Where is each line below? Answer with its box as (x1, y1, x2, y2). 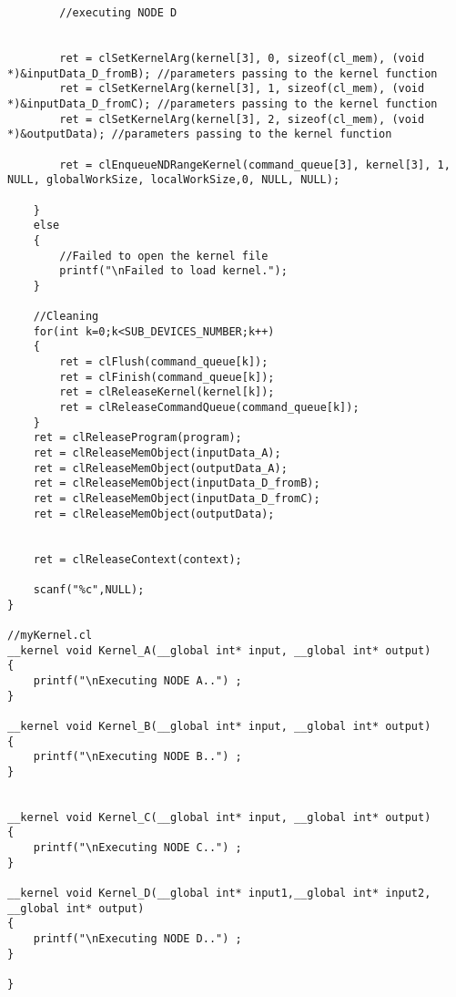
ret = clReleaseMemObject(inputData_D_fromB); (33, 477, 320, 490)
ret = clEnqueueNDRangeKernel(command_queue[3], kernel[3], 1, (59, 158, 451, 171)
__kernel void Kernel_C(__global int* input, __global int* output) (7, 810, 431, 824)
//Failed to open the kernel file (59, 249, 269, 262)
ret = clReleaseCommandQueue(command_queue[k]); (59, 401, 360, 415)
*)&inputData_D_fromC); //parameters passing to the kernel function (7, 97, 438, 110)
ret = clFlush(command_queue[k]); (59, 355, 269, 369)
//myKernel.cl (7, 628, 93, 642)
